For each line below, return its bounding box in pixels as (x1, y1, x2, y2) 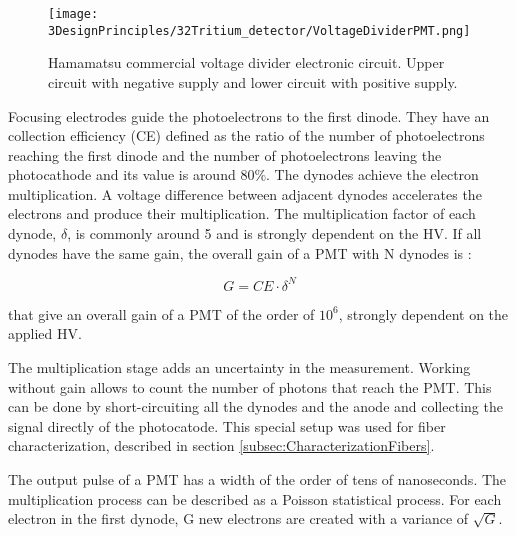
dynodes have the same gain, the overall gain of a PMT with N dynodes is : (8, 242, 472, 263)
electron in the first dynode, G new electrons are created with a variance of (8, 508, 469, 529)
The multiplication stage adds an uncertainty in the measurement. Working (8, 356, 471, 377)
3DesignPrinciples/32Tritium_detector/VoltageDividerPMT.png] (48, 23, 471, 38)
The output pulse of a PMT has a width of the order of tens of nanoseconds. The (8, 468, 507, 489)
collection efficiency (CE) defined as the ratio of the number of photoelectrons (8, 125, 485, 146)
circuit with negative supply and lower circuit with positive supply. (48, 71, 458, 92)
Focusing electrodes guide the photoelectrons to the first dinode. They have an (8, 105, 490, 126)
